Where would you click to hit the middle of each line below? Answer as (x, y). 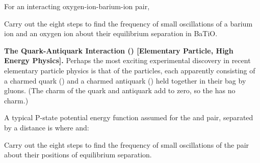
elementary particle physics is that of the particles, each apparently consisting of (130, 70)
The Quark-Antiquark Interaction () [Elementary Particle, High (119, 50)
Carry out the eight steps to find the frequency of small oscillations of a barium (128, 23)
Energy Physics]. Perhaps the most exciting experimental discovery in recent (127, 60)
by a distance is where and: (47, 127)
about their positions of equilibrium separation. (78, 155)
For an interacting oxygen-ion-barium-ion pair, (77, 6)
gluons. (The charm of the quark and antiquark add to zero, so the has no (120, 90)
